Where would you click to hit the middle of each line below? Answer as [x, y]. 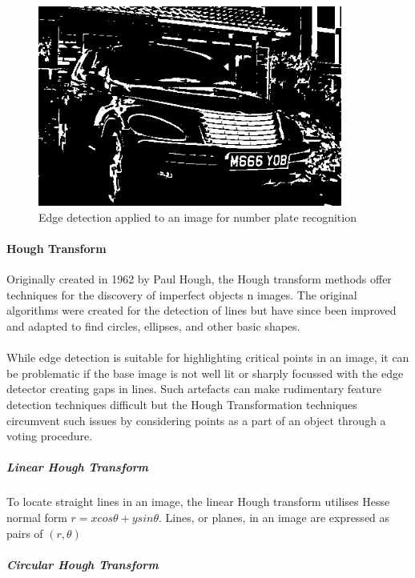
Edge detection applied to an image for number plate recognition [197, 217]
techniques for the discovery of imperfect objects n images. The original [182, 294]
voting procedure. [50, 436]
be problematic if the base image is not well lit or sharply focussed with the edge [205, 373]
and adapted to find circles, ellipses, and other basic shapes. [153, 326]
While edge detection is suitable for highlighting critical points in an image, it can [208, 357]
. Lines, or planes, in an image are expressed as [274, 517]
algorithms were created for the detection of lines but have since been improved [201, 310]
